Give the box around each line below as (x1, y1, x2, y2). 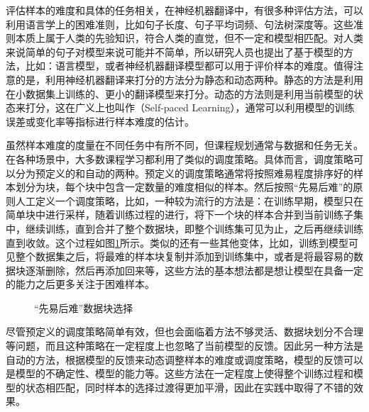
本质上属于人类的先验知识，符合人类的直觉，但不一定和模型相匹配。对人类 (15, 30, 363, 45)
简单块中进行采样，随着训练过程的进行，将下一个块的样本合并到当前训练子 (6, 207, 353, 222)
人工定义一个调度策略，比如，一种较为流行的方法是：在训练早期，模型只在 (15, 193, 363, 208)
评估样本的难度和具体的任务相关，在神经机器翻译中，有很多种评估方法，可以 (6, 3, 363, 17)
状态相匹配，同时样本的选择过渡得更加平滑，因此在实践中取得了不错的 (25, 379, 353, 394)
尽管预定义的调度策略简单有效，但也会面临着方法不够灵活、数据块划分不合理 (6, 324, 363, 339)
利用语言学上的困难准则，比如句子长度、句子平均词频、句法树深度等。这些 (6, 16, 353, 31)
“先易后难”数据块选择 (34, 300, 133, 315)
